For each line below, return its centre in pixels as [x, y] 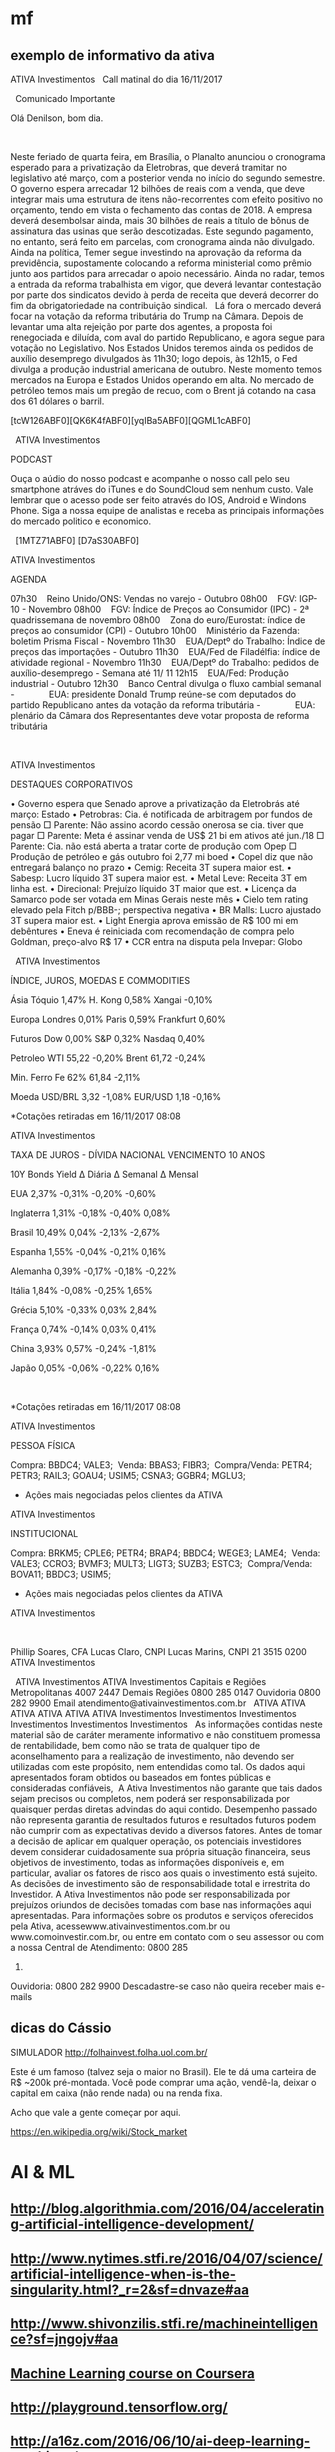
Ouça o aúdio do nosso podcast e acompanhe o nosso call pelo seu [150, 478]
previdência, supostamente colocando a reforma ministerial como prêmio [161, 263]
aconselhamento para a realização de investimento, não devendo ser [152, 1756]
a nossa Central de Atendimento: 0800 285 [99, 1947]
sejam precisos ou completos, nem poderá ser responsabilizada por [150, 1798]
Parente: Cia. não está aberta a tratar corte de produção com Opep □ [154, 846]
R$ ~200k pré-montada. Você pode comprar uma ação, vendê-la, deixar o [163, 2082]
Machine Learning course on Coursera [132, 2373]
